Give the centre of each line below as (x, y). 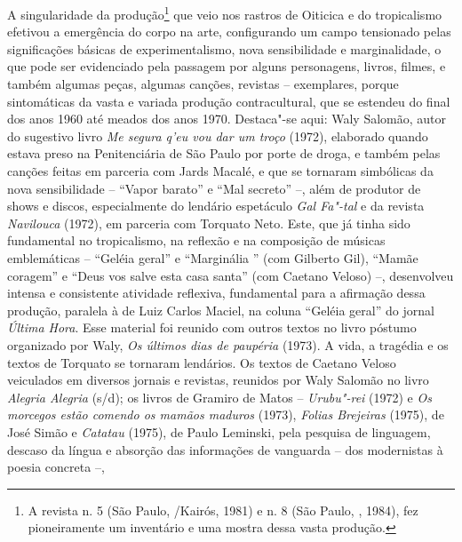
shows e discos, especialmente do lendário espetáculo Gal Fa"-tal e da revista (216, 206)
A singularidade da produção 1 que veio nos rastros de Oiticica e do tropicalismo (225, 13)
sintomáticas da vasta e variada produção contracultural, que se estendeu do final (229, 101)
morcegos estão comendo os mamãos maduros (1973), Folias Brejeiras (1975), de (226, 414)
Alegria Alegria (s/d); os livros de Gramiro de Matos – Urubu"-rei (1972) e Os (219, 397)
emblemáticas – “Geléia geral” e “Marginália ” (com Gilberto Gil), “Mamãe (213, 257)
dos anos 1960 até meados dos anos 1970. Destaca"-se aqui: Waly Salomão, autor (227, 119)
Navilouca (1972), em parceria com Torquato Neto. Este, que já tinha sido (209, 223)
